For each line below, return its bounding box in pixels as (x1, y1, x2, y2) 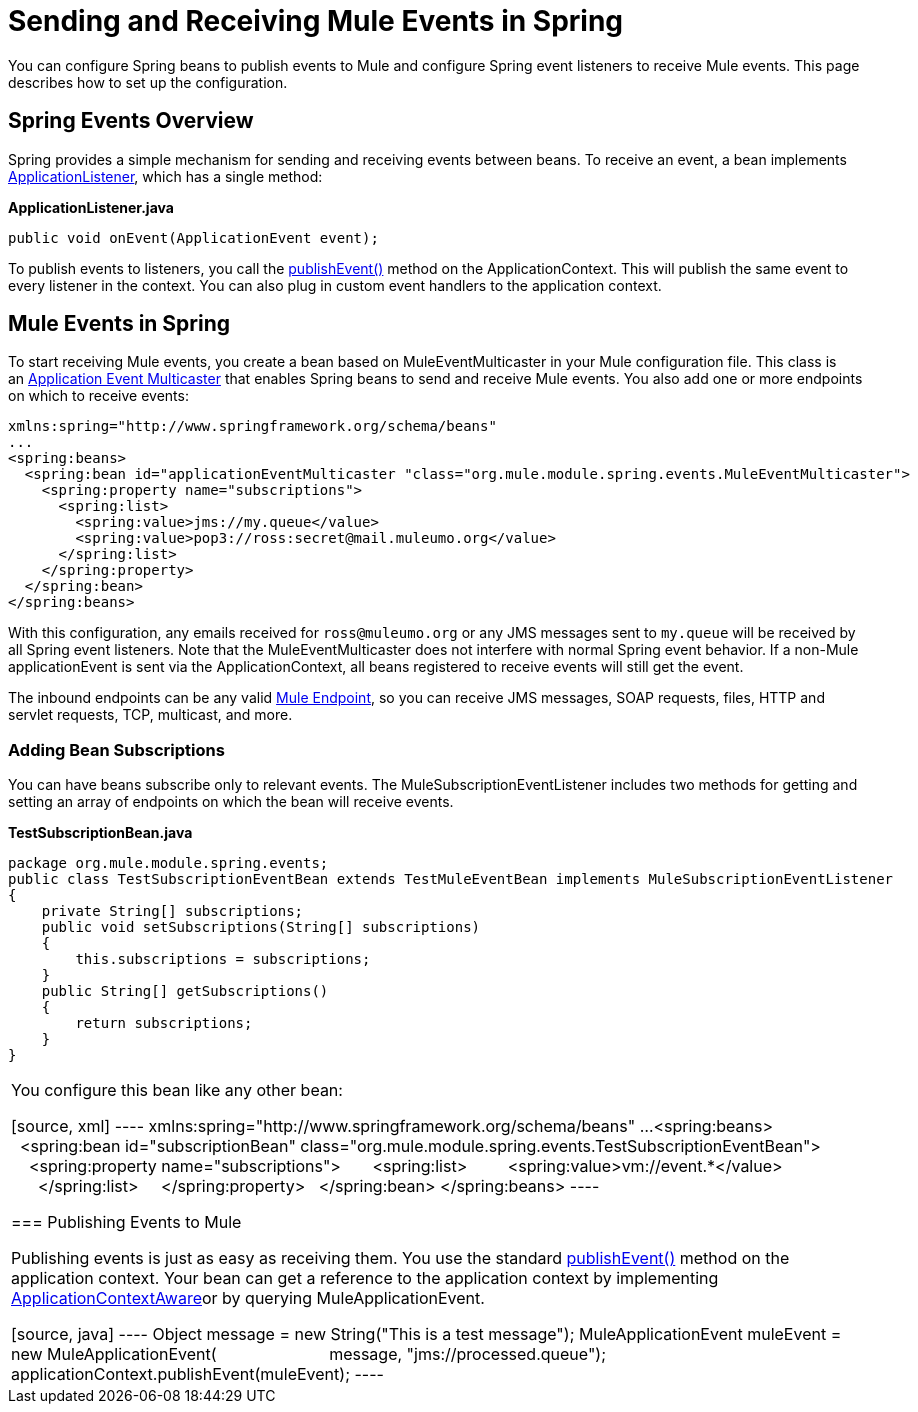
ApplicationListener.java (8, 198, 174, 216)
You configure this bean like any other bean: (11, 1080, 343, 1101)
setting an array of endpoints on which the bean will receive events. (8, 793, 454, 811)
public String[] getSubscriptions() (41, 983, 329, 1000)
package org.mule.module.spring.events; (8, 855, 329, 872)
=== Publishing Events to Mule (11, 1212, 242, 1233)
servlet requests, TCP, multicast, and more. (8, 706, 293, 724)
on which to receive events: (8, 387, 189, 405)
